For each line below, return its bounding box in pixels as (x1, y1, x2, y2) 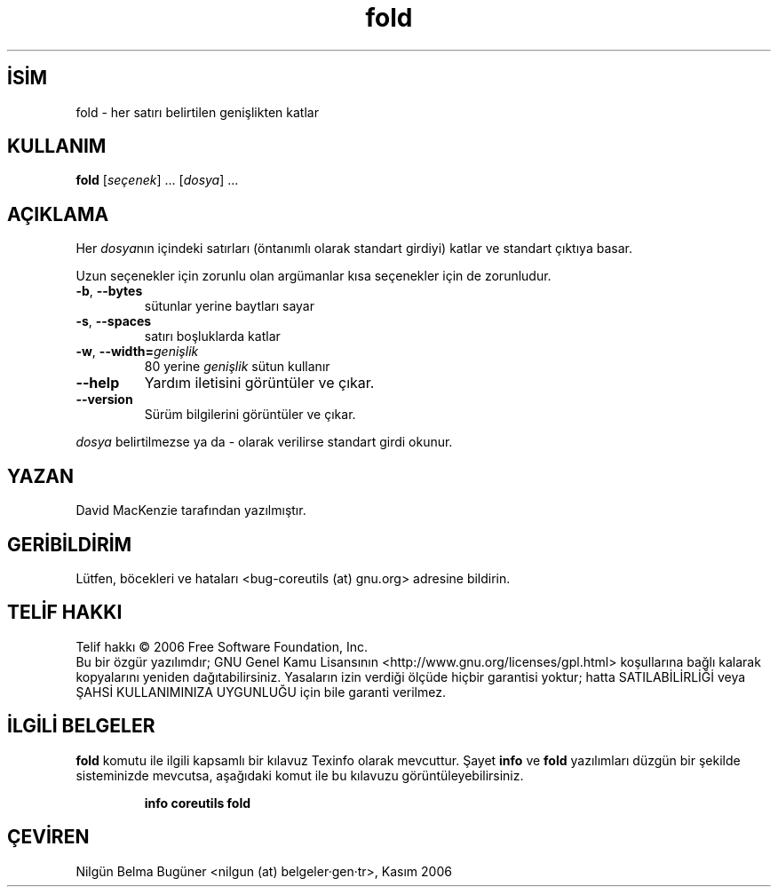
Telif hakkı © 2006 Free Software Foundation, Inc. (75, 638, 369, 654)
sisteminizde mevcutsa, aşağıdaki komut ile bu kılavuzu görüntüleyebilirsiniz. (75, 767, 524, 783)
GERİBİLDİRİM (7, 533, 132, 556)
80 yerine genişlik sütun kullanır (144, 359, 330, 375)
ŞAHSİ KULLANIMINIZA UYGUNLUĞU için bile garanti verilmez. (75, 684, 446, 700)
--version (75, 392, 133, 407)
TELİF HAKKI (7, 601, 123, 624)
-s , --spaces (75, 313, 152, 329)
